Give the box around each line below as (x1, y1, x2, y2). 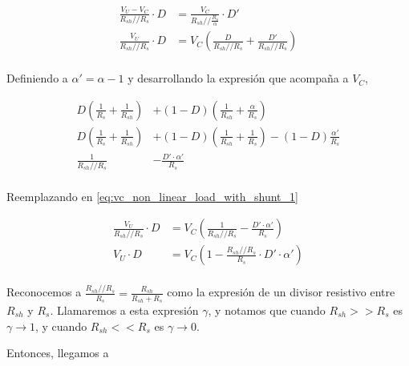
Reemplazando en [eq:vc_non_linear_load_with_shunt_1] (6, 187, 298, 204)
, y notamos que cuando (208, 302, 326, 319)
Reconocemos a (6, 284, 82, 300)
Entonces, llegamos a (6, 344, 109, 361)
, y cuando (35, 317, 87, 334)
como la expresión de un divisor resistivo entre (167, 284, 395, 300)
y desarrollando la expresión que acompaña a (128, 70, 349, 86)
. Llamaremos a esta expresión (50, 302, 199, 319)
